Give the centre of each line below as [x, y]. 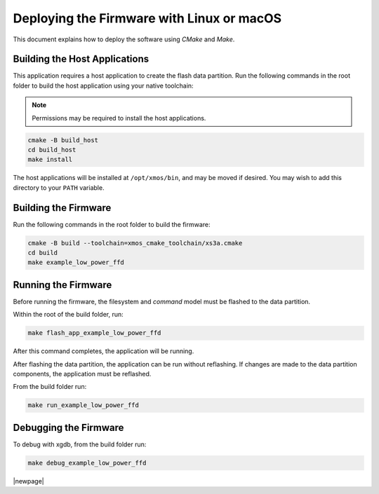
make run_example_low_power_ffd [84, 405]
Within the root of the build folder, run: [68, 315]
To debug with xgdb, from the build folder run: [80, 444]
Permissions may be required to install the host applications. [119, 118]
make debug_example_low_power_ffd [87, 463]
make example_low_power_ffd [76, 262]
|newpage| [29, 481]
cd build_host [52, 150]
